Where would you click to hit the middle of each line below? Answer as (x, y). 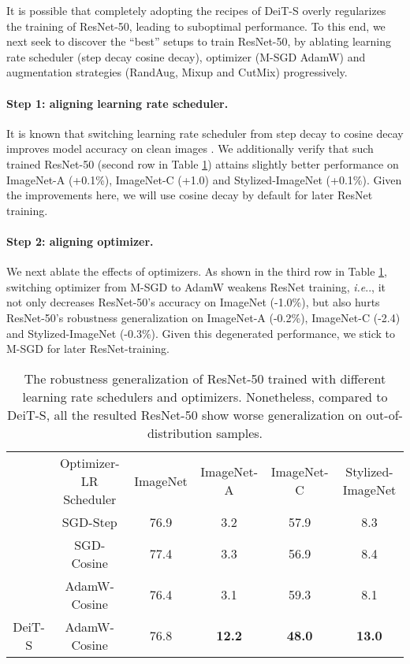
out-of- (384, 414)
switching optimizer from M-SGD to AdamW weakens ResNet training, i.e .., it (196, 286)
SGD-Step (89, 521)
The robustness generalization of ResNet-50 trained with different (205, 378)
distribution (179, 432)
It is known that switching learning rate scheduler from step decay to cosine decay (205, 133)
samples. (240, 432)
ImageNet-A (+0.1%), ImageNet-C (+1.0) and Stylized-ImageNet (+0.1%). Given (204, 179)
